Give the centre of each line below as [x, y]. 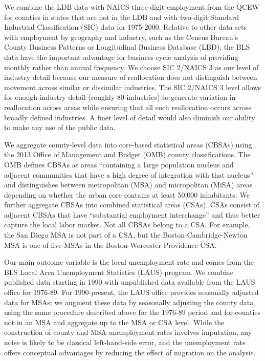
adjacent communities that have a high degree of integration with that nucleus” [129, 174]
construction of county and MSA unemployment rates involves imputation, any [128, 332]
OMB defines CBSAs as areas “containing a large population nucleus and [119, 164]
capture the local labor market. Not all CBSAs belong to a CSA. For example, [127, 225]
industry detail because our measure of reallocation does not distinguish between [131, 77]
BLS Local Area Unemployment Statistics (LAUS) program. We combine [119, 272]
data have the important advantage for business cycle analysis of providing [121, 57]
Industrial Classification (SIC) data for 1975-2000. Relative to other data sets [125, 27]
